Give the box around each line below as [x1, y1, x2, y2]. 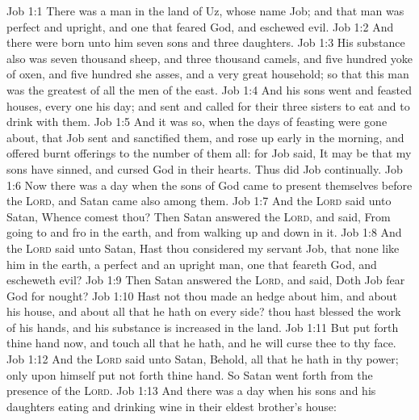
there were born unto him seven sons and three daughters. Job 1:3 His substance [6, 34, 405, 51]
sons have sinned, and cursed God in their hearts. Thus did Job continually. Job [6, 160, 403, 177]
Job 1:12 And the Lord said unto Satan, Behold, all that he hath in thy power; [6, 351, 399, 367]
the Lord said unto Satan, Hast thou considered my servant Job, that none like [6, 239, 400, 256]
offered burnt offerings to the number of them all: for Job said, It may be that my [6, 145, 412, 162]
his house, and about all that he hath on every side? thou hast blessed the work [6, 303, 401, 320]
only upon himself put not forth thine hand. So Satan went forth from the [6, 366, 373, 383]
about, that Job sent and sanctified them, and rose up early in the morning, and [6, 128, 404, 145]
